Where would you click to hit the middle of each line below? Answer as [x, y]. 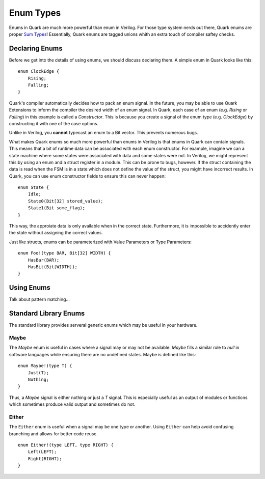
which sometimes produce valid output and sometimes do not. [72, 404]
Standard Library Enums [47, 314]
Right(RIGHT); [45, 459]
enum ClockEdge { [39, 71]
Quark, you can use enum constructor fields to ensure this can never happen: [88, 176]
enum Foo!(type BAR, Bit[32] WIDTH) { [65, 253]
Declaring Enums [36, 48]
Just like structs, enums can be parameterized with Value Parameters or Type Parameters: [100, 242]
